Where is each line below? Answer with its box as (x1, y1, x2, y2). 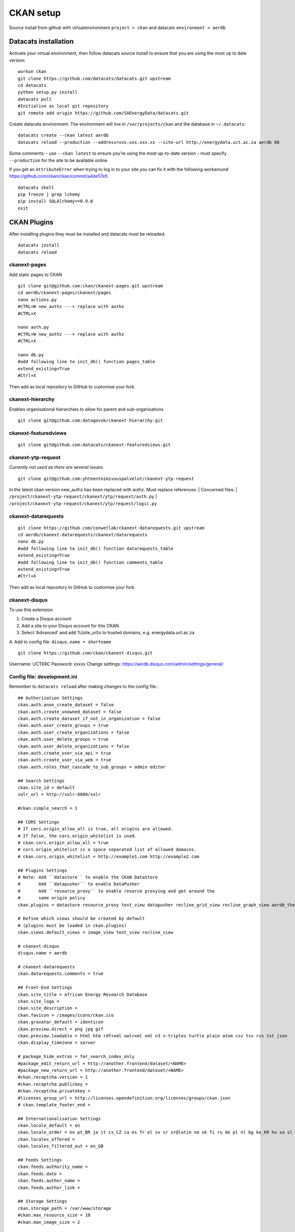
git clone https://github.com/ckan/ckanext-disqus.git (18, 650, 153, 655)
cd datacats (18, 83, 47, 88)
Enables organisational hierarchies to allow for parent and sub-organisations (9, 406, 164, 412)
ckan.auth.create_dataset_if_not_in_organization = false (18, 716, 161, 721)
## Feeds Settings (18, 1157, 62, 1163)
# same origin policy (18, 895, 86, 901)
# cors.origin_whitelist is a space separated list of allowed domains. (18, 847, 197, 853)
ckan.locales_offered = (18, 1136, 75, 1142)
